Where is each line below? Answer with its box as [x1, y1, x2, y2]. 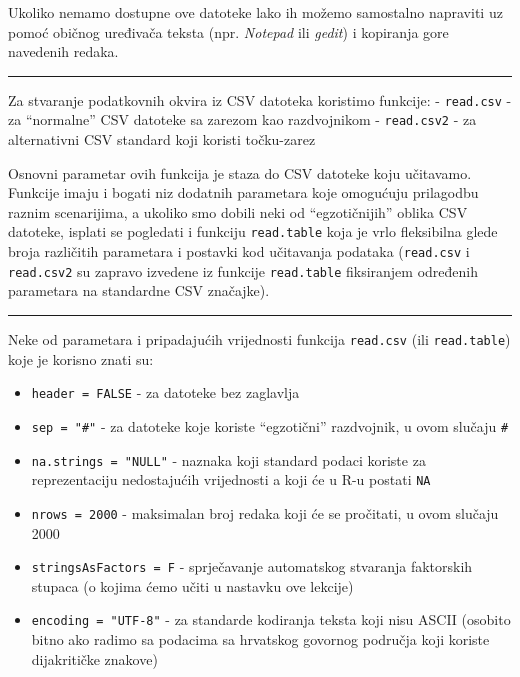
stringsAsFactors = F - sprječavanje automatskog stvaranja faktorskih [31, 556, 473, 577]
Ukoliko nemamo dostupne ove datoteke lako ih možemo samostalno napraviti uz [8, 2, 503, 22]
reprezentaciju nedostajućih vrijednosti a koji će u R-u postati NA [31, 469, 431, 490]
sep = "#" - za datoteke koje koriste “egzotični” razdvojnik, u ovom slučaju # [31, 415, 509, 436]
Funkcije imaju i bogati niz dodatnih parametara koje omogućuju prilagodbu [8, 182, 479, 203]
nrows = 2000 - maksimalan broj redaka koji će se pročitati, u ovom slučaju [31, 502, 499, 523]
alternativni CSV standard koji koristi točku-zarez [8, 129, 316, 150]
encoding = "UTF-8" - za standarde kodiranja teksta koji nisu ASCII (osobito [31, 609, 511, 630]
